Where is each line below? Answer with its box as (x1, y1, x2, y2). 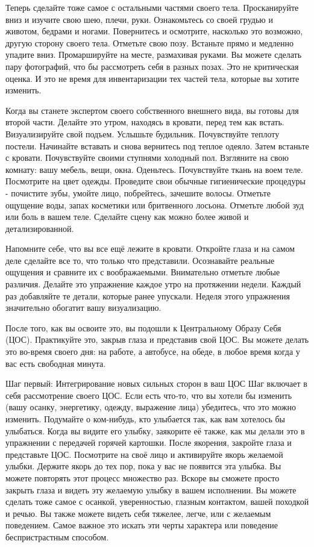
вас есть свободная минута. (5, 357, 106, 369)
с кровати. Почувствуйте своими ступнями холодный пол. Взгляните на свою (5, 151, 289, 164)
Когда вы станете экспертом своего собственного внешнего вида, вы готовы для (5, 104, 299, 116)
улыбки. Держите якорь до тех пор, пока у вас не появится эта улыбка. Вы (5, 460, 281, 472)
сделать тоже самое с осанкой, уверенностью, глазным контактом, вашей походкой (5, 495, 309, 508)
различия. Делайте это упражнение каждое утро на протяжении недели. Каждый (5, 278, 301, 290)
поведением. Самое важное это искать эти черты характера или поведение (5, 519, 278, 531)
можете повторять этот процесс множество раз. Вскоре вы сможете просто (5, 471, 280, 484)
